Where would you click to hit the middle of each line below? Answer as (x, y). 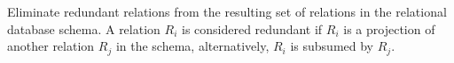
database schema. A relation (84, 28)
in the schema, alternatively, (192, 46)
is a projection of (389, 28)
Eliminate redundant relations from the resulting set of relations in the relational (227, 11)
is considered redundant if (252, 28)
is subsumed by (332, 46)
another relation (51, 46)
